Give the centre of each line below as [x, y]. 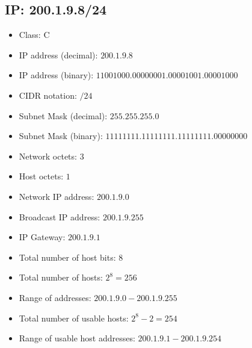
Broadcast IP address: [60, 216]
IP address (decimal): [58, 54]
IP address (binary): [56, 75]
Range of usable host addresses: [77, 338]
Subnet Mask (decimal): [63, 115]
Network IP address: [57, 196]
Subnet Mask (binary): [61, 136]
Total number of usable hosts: [74, 318]
